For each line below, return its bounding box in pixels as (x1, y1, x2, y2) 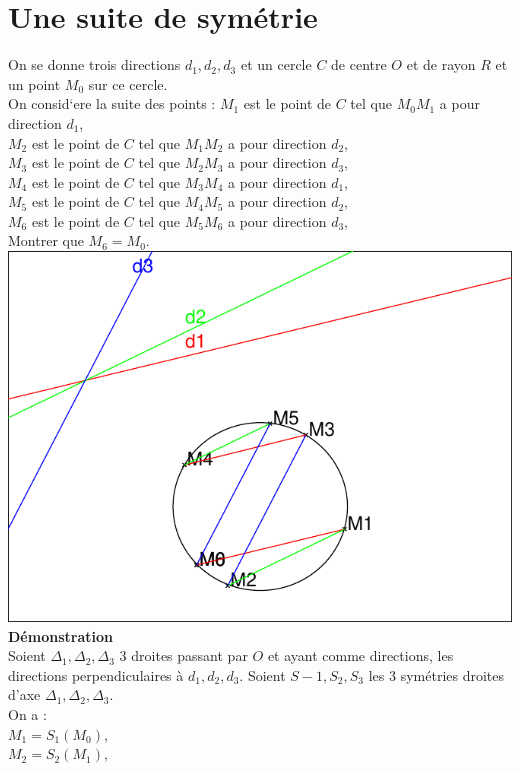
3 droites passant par (119, 645, 248, 666)
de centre (331, 54, 387, 75)
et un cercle (240, 54, 312, 75)
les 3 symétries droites (368, 664, 505, 685)
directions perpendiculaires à (8, 664, 184, 685)
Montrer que (8, 230, 84, 251)
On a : (8, 703, 47, 724)
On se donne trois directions (8, 54, 181, 75)
